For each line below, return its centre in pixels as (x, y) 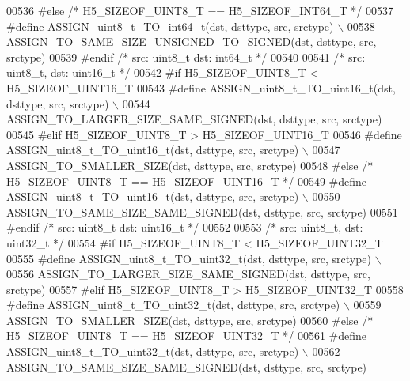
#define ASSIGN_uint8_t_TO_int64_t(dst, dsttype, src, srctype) (170, 26)
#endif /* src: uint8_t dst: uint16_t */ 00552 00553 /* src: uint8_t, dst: (185, 227)
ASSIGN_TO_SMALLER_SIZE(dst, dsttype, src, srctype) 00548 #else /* (190, 165)
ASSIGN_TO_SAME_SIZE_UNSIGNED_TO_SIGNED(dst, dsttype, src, (192, 41)
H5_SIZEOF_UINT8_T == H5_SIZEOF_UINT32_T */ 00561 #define (187, 336)
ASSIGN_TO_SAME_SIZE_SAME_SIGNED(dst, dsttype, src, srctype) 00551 (202, 211)
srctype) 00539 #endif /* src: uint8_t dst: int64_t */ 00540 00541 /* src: (186, 57)
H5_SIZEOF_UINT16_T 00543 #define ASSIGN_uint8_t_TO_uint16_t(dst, (201, 87)
